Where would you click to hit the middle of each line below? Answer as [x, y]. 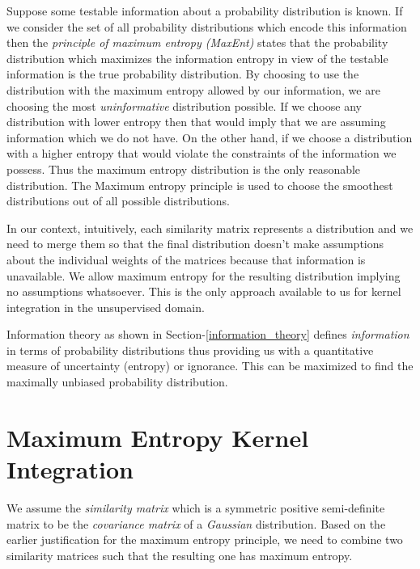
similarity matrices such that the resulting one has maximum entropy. [180, 555]
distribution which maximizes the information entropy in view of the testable [197, 58]
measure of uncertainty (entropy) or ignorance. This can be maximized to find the [210, 366]
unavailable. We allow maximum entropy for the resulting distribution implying [204, 275]
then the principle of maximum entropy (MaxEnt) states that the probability [197, 42]
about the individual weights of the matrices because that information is [186, 259]
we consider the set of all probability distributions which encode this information [207, 26]
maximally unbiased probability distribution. [117, 382]
